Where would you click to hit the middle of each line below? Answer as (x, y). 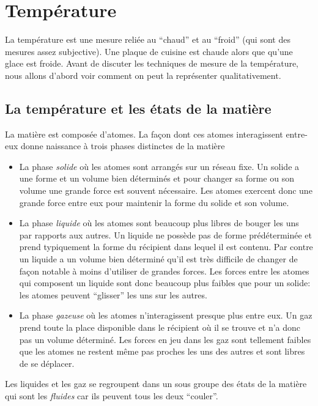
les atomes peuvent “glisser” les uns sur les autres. (113, 294)
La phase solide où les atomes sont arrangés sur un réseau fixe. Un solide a (159, 166)
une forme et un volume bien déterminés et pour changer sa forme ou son (157, 178)
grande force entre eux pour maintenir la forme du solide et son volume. (154, 202)
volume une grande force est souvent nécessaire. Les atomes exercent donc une (166, 190)
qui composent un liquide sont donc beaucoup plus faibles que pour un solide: (165, 283)
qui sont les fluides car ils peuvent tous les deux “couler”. (112, 395)
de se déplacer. (47, 363)
